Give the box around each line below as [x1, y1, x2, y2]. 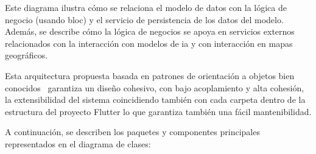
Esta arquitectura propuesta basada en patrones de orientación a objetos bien [5, 69, 295, 82]
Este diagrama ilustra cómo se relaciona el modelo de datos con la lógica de [5, 1, 287, 13]
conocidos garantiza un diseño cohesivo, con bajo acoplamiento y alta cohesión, [5, 81, 304, 94]
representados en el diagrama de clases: [5, 137, 151, 150]
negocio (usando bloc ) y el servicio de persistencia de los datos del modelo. [5, 13, 284, 26]
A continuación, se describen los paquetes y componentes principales [5, 125, 260, 138]
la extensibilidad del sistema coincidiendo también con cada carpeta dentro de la [5, 93, 306, 106]
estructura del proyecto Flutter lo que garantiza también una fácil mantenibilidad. [5, 105, 312, 117]
